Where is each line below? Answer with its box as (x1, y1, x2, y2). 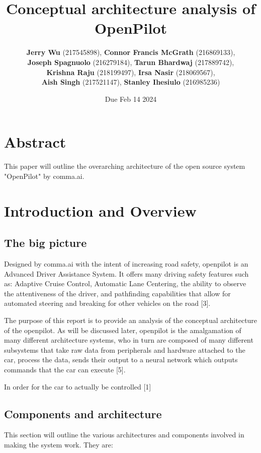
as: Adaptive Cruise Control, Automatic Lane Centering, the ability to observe (4, 278, 246, 289)
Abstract (4, 132, 66, 152)
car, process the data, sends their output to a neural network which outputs (4, 354, 238, 365)
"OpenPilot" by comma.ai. (4, 170, 84, 181)
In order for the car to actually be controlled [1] (4, 381, 151, 392)
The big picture (4, 235, 87, 250)
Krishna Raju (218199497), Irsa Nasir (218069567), (46, 67, 215, 77)
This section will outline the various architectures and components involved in (4, 429, 244, 440)
